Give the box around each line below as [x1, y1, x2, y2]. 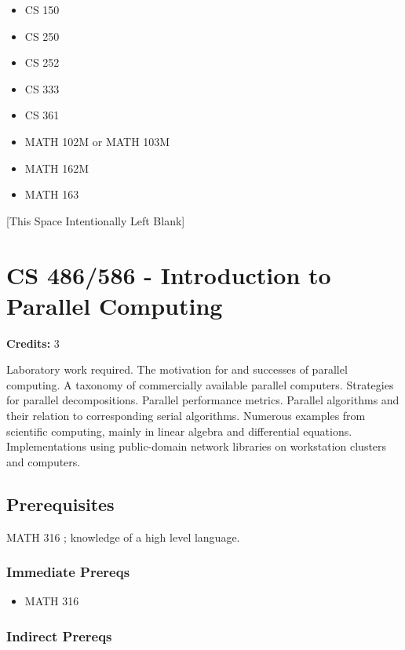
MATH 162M [24, 159, 89, 176]
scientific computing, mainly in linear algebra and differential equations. [6, 422, 352, 439]
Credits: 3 [6, 334, 60, 351]
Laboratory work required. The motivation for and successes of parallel [6, 361, 348, 378]
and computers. [6, 453, 81, 469]
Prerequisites [6, 491, 115, 516]
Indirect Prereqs [6, 626, 112, 645]
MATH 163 [24, 186, 79, 203]
